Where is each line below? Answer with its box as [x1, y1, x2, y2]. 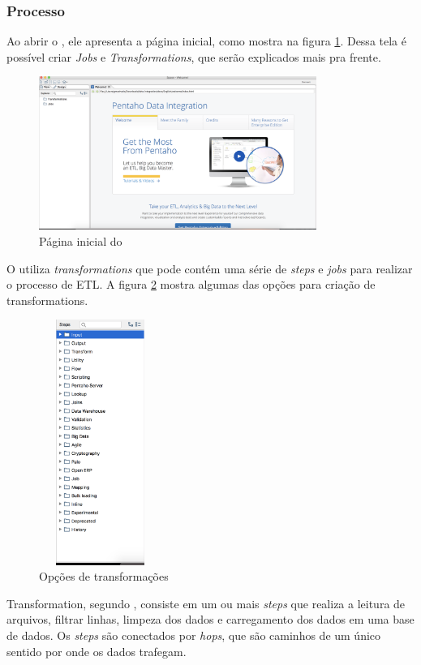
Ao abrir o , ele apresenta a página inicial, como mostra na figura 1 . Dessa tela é [6, 32, 406, 49]
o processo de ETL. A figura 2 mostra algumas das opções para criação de [6, 276, 376, 293]
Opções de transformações [39, 568, 169, 585]
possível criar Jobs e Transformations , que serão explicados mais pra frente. [6, 48, 381, 65]
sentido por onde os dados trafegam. [6, 642, 187, 659]
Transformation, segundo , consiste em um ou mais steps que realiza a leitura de [6, 594, 406, 611]
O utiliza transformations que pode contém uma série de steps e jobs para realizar [6, 260, 413, 277]
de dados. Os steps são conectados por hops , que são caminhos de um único [6, 627, 381, 644]
